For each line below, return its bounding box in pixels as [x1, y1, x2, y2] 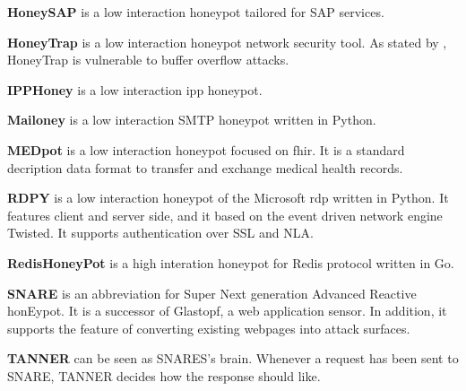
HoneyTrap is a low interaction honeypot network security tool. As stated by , [7, 32, 447, 51]
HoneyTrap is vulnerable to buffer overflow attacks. [7, 50, 289, 69]
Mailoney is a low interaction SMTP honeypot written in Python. [7, 110, 376, 129]
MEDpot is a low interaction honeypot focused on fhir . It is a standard [7, 140, 405, 159]
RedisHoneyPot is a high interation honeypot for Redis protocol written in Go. [7, 253, 454, 272]
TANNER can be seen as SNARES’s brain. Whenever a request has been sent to [7, 349, 459, 368]
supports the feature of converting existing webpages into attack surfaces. [7, 318, 410, 337]
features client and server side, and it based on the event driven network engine [7, 205, 443, 224]
